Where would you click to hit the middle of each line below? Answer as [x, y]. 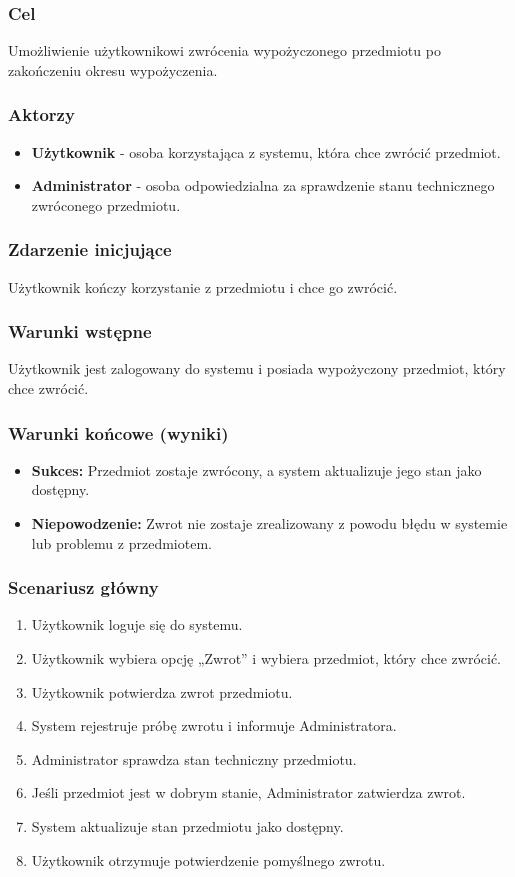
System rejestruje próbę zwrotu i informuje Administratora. [214, 725]
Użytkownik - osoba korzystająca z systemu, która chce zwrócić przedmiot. [266, 151]
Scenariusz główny [83, 587]
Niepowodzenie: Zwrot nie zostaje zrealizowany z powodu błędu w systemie [269, 523]
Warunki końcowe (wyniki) [118, 432]
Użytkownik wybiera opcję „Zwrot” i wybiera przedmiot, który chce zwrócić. [266, 658]
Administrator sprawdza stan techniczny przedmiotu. [194, 758]
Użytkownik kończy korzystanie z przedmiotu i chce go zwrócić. [203, 286]
